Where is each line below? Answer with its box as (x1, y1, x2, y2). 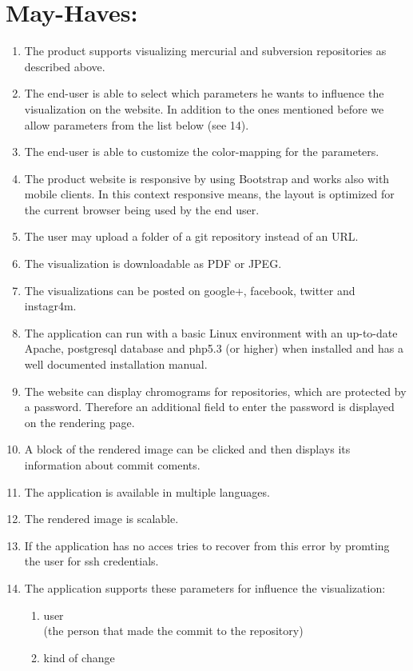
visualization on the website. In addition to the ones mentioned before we (24, 100, 384, 117)
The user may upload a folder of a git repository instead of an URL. (24, 228, 359, 245)
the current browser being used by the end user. (24, 201, 260, 218)
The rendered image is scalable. (24, 510, 179, 527)
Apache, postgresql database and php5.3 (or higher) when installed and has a (24, 340, 404, 357)
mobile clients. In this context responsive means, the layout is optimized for (24, 186, 395, 202)
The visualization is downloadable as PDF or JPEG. (24, 255, 282, 272)
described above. (24, 58, 105, 74)
